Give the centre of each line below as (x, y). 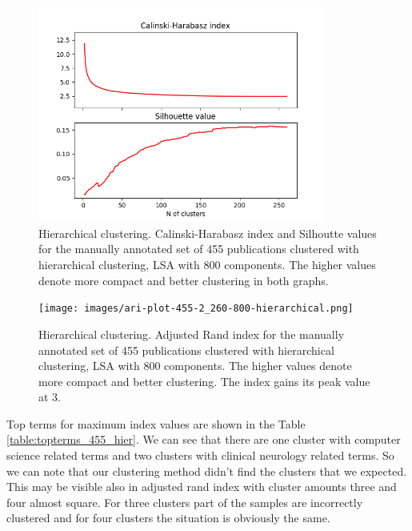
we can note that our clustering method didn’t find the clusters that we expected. (207, 471)
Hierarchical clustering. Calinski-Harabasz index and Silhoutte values (208, 233)
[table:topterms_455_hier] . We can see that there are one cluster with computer (204, 439)
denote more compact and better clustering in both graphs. (184, 280)
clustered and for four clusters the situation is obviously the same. (168, 518)
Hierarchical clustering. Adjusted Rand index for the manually (192, 334)
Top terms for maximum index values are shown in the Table (156, 423)
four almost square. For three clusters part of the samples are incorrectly (185, 502)
